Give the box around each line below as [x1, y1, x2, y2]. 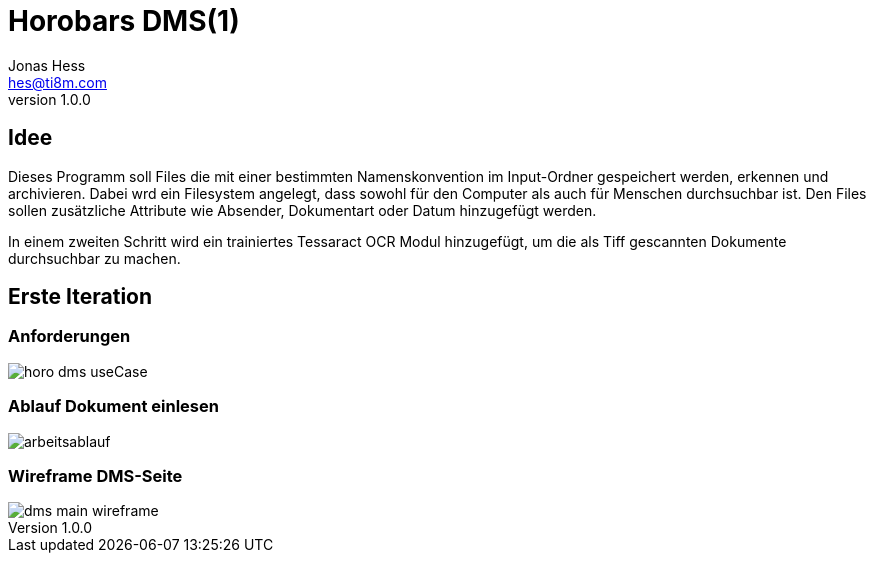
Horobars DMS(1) [8, 4, 240, 38]
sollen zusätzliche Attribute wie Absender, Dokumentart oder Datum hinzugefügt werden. [8, 201, 597, 219]
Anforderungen [8, 326, 131, 347]
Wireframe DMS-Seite [8, 465, 183, 486]
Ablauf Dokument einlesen [8, 396, 219, 417]
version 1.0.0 [8, 90, 91, 108]
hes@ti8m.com [8, 73, 107, 91]
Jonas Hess [8, 56, 86, 74]
